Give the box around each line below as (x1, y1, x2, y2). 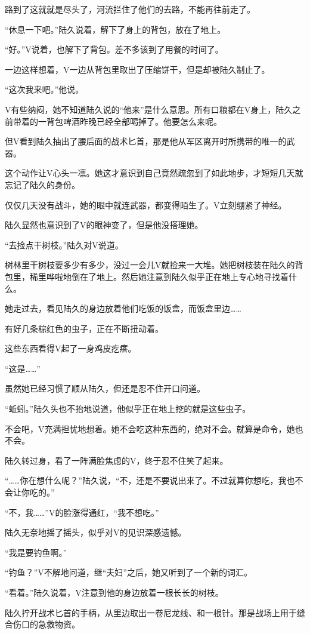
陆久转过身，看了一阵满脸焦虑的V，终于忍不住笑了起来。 (5, 454, 228, 466)
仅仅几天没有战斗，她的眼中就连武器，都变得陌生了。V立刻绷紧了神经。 (5, 198, 287, 211)
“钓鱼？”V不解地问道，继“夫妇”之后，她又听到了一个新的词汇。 (5, 566, 252, 578)
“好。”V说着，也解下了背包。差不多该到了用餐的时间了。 (5, 43, 224, 56)
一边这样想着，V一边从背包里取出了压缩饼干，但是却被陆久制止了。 (5, 63, 270, 75)
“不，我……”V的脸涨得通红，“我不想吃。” (5, 506, 159, 518)
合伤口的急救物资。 (5, 618, 80, 630)
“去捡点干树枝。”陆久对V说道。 (5, 238, 123, 251)
